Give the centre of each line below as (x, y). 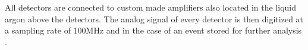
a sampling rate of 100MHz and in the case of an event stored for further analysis (153, 30)
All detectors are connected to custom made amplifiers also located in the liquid (150, 7)
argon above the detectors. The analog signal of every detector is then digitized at (154, 19)
